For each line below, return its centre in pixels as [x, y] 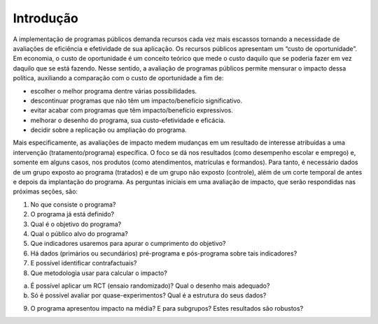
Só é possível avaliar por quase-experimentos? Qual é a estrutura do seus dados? [148, 295]
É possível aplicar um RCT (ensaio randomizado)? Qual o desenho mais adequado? [150, 286]
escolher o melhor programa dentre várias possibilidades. [114, 91]
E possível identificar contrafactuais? [84, 263]
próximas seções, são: [45, 191]
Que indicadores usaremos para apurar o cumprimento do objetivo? [128, 244]
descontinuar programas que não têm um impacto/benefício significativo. [136, 101]
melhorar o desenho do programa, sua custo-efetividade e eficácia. [128, 120]
